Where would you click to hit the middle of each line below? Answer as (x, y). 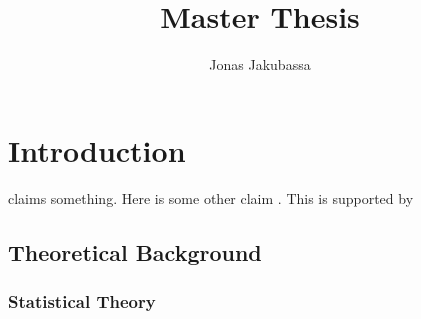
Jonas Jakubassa (260, 64)
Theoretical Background (135, 251)
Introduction (97, 149)
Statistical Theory (82, 300)
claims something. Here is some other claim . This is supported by (211, 197)
